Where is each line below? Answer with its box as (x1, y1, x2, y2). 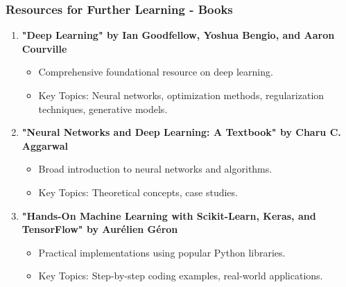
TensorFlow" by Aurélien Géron (21, 222, 178, 236)
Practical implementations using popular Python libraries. (38, 245, 286, 259)
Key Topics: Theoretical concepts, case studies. (38, 184, 238, 199)
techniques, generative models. (38, 101, 168, 116)
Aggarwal (21, 138, 69, 153)
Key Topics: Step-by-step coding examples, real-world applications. (38, 268, 323, 283)
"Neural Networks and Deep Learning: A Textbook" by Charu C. (21, 125, 341, 139)
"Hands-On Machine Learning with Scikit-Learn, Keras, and (21, 208, 316, 223)
